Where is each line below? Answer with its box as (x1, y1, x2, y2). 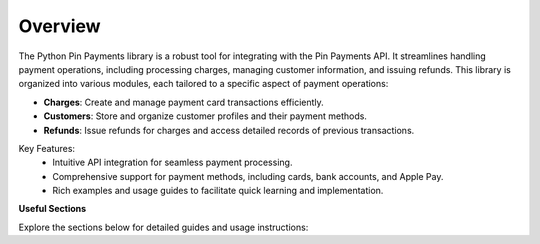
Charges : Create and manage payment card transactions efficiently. (43, 96, 324, 108)
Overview (18, 15, 101, 37)
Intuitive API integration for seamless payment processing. (52, 156, 293, 169)
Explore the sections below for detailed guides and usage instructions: (18, 221, 309, 233)
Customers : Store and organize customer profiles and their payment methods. (43, 110, 367, 122)
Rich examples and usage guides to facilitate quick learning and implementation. (52, 185, 384, 197)
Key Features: (18, 142, 75, 154)
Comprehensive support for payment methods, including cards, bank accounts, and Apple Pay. (52, 170, 444, 182)
